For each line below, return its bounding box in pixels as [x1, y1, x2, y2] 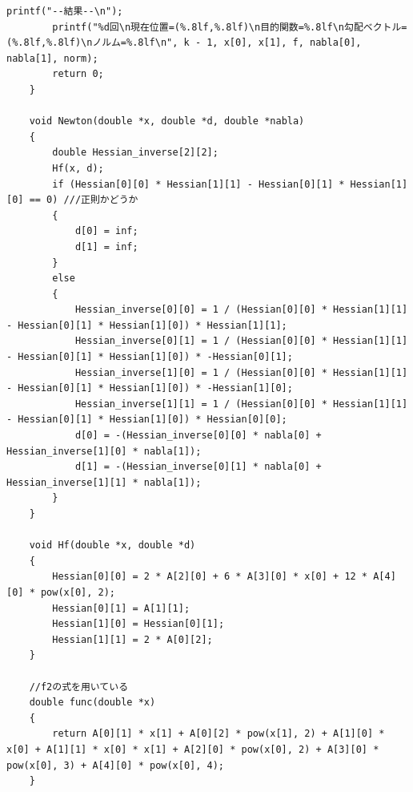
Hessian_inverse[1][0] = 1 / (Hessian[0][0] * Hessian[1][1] [74, 366, 408, 378]
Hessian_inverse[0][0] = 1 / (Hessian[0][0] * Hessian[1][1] [74, 304, 408, 316]
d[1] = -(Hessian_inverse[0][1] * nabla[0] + [74, 461, 322, 473]
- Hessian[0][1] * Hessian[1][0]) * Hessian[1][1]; [6, 319, 287, 331]
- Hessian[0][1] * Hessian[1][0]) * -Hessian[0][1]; [6, 351, 293, 363]
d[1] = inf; [74, 240, 138, 253]
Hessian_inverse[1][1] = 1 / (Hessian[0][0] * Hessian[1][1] [74, 398, 408, 410]
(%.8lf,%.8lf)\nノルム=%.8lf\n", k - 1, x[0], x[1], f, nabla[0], [6, 37, 362, 49]
